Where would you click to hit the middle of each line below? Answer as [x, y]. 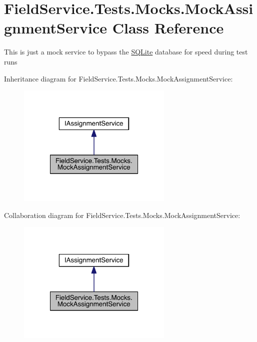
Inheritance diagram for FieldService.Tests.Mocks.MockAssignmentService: [118, 78]
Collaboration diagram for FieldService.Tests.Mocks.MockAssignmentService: [122, 215]
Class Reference [168, 28]
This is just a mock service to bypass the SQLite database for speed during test [126, 52]
